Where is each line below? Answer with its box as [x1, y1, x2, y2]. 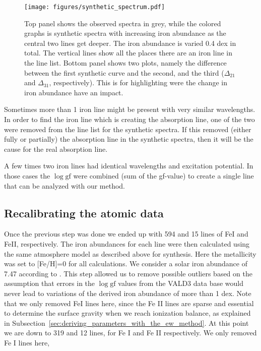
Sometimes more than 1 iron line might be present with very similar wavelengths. [4, 104, 255, 114]
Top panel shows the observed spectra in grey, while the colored [24, 18, 221, 28]
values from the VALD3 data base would [118, 278, 243, 288]
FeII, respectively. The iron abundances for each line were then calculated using [4, 238, 250, 249]
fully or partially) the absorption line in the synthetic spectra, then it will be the [4, 134, 253, 144]
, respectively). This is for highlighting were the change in [49, 77, 227, 88]
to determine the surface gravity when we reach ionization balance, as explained [4, 308, 251, 318]
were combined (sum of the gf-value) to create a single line [73, 170, 254, 181]
